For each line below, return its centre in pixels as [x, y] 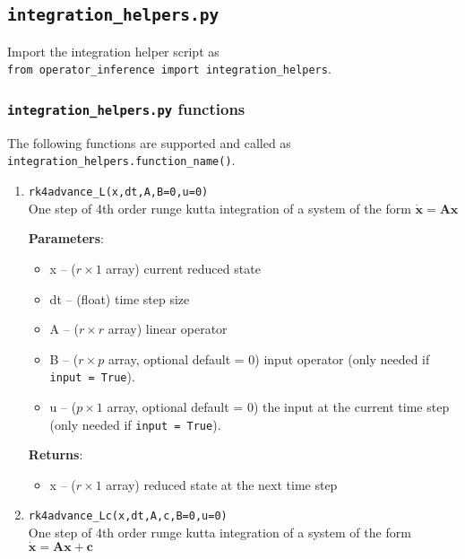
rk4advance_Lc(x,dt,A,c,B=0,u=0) [128, 516]
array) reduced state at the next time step [222, 484]
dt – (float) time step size [120, 298]
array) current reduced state [183, 268]
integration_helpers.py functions [126, 108]
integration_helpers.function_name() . [121, 160]
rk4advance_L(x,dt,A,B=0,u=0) [118, 192]
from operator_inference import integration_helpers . [169, 69]
